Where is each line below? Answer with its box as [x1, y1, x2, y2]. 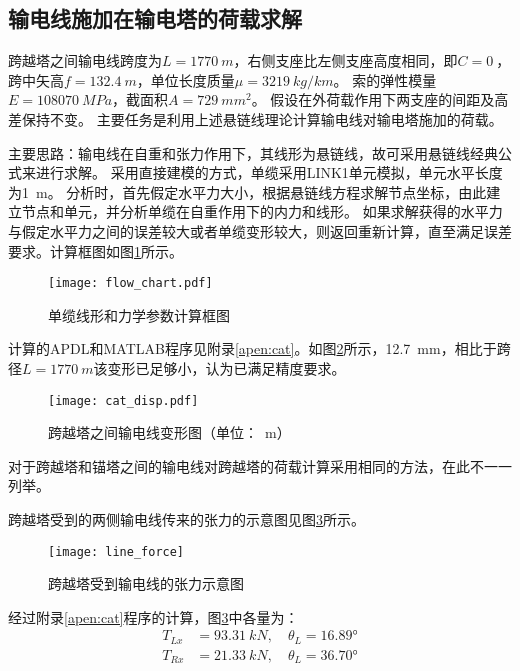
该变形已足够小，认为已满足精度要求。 [93, 357, 346, 378]
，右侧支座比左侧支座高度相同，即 [233, 50, 458, 71]
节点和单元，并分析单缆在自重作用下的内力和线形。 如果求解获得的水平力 [21, 201, 503, 222]
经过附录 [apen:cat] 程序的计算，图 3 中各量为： [8, 606, 299, 627]
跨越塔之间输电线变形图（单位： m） [48, 422, 291, 443]
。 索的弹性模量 [333, 69, 437, 90]
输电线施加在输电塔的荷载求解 [8, 3, 302, 34]
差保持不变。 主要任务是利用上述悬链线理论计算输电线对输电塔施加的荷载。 [8, 108, 503, 129]
